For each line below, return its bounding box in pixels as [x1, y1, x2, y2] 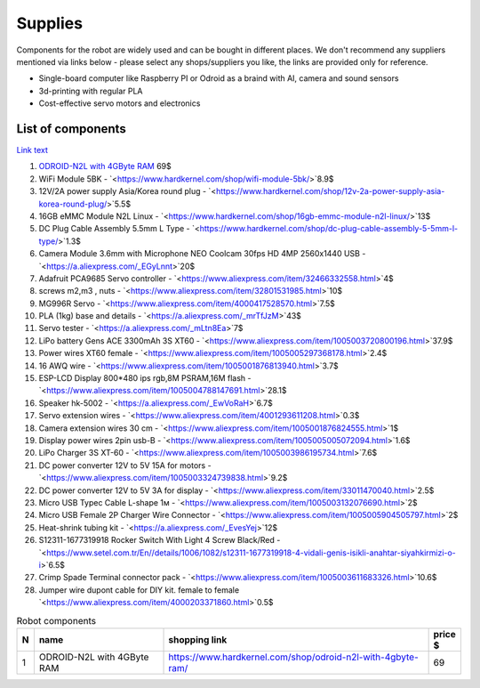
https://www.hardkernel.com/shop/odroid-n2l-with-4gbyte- [168, 651, 420, 663]
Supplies [16, 13, 84, 33]
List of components [16, 121, 126, 136]
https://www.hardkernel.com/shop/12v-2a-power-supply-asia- [215, 186, 445, 197]
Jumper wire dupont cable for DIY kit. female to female [38, 584, 240, 595]
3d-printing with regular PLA [38, 85, 143, 96]
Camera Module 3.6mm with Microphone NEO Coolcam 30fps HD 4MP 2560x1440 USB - [38, 248, 366, 259]
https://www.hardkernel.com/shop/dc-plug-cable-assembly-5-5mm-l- [199, 223, 458, 234]
